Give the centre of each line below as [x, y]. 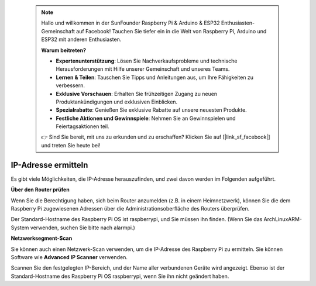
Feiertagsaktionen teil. [83, 126]
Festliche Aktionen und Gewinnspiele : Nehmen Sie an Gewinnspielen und [146, 118]
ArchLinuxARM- [283, 219]
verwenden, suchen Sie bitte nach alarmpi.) [83, 228]
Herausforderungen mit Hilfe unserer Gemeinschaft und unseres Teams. [143, 69]
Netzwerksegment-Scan [42, 238]
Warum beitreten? [64, 50]
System [20, 228]
